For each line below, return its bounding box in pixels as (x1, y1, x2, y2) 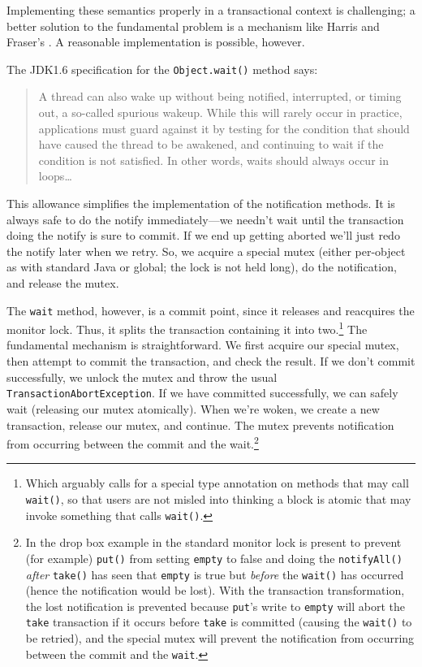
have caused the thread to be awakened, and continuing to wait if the (38, 136, 384, 153)
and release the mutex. (6, 274, 119, 291)
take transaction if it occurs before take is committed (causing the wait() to (25, 613, 412, 630)
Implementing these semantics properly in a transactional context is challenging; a (6, 2, 416, 18)
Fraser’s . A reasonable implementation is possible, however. (6, 33, 305, 50)
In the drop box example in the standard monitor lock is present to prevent (25, 534, 402, 551)
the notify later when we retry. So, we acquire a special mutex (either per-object (6, 242, 406, 259)
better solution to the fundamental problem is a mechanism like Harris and (6, 17, 380, 34)
